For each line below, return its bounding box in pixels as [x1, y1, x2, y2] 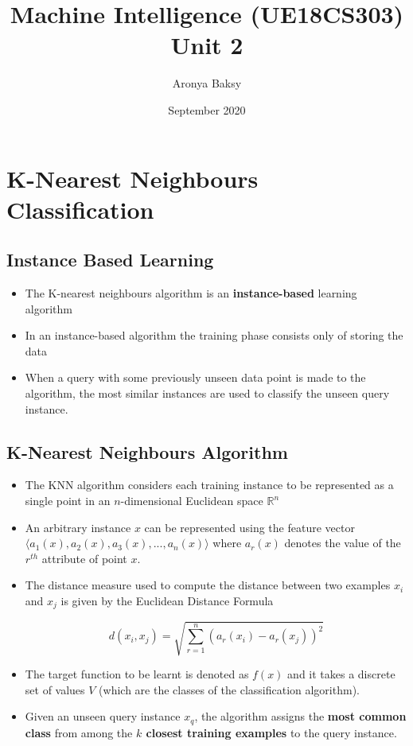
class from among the [25, 724, 133, 740]
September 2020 [168, 101, 246, 118]
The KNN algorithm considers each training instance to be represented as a [25, 476, 394, 493]
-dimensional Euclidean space [120, 492, 263, 509]
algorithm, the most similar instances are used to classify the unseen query [25, 385, 390, 402]
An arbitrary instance [25, 519, 131, 535]
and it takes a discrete [287, 666, 395, 682]
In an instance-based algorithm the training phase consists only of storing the [25, 327, 403, 344]
